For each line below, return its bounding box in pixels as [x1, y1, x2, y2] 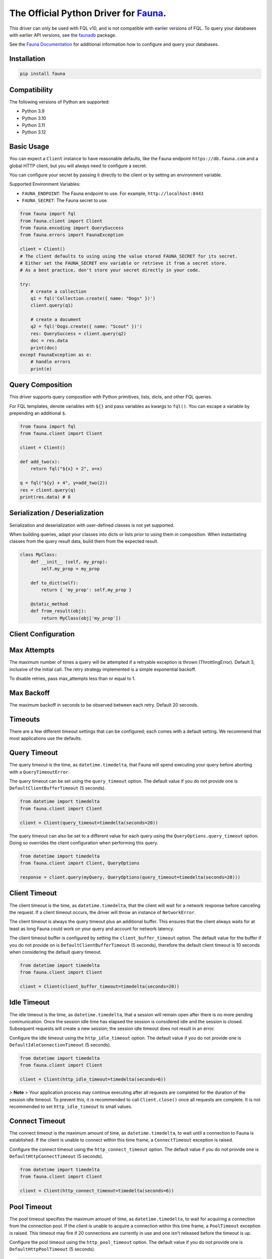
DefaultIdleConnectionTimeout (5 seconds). [9, 1042, 111, 1048]
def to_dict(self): [30, 580, 79, 586]
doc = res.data [30, 338, 68, 343]
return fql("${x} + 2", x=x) [30, 466, 103, 472]
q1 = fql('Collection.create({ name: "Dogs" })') [30, 295, 156, 301]
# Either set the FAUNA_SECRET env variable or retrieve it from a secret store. [20, 260, 228, 266]
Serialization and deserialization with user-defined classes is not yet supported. [9, 522, 175, 528]
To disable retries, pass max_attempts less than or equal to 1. [9, 675, 136, 682]
